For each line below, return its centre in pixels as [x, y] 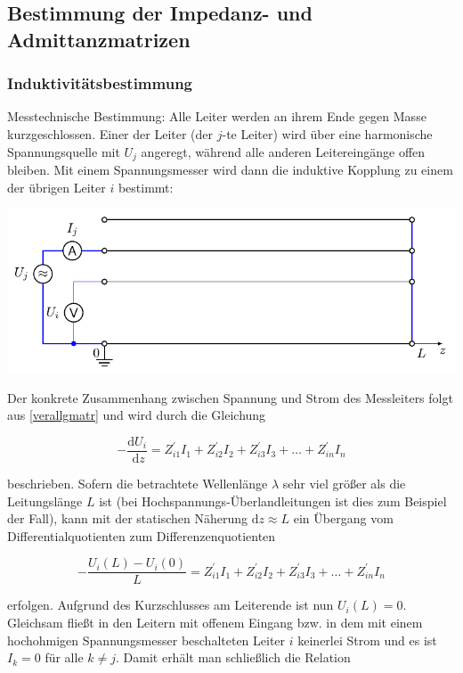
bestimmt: [146, 187]
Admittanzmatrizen [99, 39]
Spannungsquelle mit [64, 151]
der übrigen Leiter [57, 187]
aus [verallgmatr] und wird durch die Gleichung [137, 415]
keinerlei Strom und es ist [367, 640]
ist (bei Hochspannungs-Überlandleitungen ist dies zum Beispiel [273, 501]
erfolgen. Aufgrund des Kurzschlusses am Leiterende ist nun [171, 605]
